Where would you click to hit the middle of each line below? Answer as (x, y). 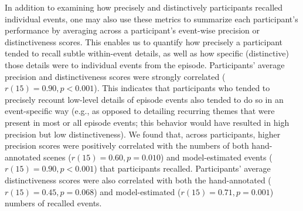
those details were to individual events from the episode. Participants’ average (145, 64)
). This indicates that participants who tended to (182, 88)
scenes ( (57, 157)
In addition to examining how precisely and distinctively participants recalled (144, 7)
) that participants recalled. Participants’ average (182, 168)
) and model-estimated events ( (216, 157)
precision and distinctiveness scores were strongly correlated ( (115, 76)
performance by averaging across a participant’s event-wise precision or (132, 30)
